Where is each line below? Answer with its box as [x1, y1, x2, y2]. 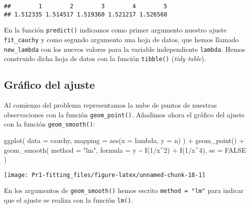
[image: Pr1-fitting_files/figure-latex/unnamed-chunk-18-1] [4, 171, 206, 178]
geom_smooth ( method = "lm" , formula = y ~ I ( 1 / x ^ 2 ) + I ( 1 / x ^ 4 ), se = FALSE [4, 144, 247, 155]
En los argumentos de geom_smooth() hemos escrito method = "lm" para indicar [4, 185, 244, 195]
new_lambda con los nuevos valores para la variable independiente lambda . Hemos [4, 44, 245, 54]
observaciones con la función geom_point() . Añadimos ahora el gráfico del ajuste [4, 109, 245, 119]
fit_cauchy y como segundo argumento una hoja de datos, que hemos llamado [4, 34, 239, 44]
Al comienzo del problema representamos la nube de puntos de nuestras [4, 100, 217, 110]
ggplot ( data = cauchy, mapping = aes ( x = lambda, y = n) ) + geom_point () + [4, 135, 245, 145]
